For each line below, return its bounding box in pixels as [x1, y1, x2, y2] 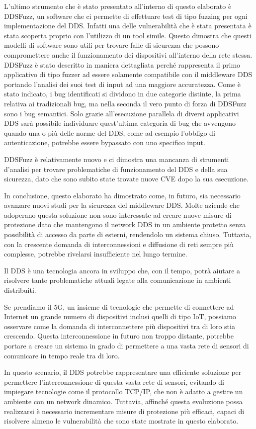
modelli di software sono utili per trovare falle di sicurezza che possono [4, 40, 219, 50]
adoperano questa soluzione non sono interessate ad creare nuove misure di [4, 209, 232, 220]
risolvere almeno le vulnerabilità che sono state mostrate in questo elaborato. [4, 416, 239, 426]
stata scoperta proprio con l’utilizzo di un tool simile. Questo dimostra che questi [4, 30, 252, 40]
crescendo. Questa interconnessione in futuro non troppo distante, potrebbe [4, 331, 234, 341]
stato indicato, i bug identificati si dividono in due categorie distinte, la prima [4, 88, 241, 99]
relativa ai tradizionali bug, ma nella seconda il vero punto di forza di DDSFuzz [4, 98, 247, 108]
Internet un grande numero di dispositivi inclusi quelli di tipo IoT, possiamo [4, 311, 236, 322]
